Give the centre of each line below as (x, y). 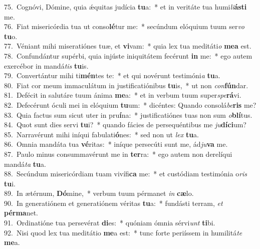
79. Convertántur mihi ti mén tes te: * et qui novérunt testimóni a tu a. (112, 75)
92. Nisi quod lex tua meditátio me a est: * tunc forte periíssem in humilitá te (123, 232)
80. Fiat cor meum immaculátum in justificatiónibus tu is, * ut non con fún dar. (126, 85)
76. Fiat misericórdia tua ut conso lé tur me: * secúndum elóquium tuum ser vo (124, 26)
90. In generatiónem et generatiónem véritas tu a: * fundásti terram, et (113, 203)
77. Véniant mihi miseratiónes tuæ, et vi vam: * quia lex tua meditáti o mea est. (128, 46)
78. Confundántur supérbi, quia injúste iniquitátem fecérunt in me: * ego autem (128, 55)
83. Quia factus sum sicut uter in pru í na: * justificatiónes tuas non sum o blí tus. (128, 114)
